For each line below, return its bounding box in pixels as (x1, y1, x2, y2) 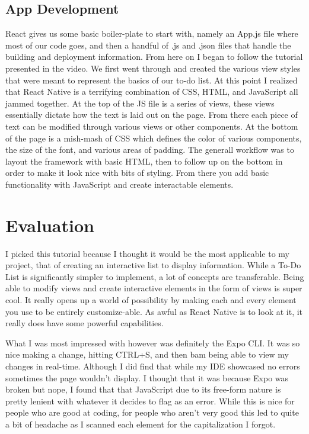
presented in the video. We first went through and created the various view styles (5, 62, 301, 74)
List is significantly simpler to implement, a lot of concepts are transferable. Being (5, 270, 304, 282)
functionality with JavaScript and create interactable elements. (5, 178, 234, 190)
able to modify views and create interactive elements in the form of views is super (5, 282, 302, 294)
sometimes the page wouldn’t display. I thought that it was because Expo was (5, 371, 289, 384)
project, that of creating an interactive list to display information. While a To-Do (5, 259, 301, 271)
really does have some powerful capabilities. (5, 317, 164, 329)
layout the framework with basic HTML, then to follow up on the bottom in (5, 155, 283, 167)
